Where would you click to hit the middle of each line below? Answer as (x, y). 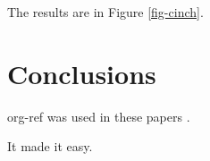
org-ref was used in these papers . (99, 116)
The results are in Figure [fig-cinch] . (105, 12)
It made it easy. (50, 146)
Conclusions (82, 73)
